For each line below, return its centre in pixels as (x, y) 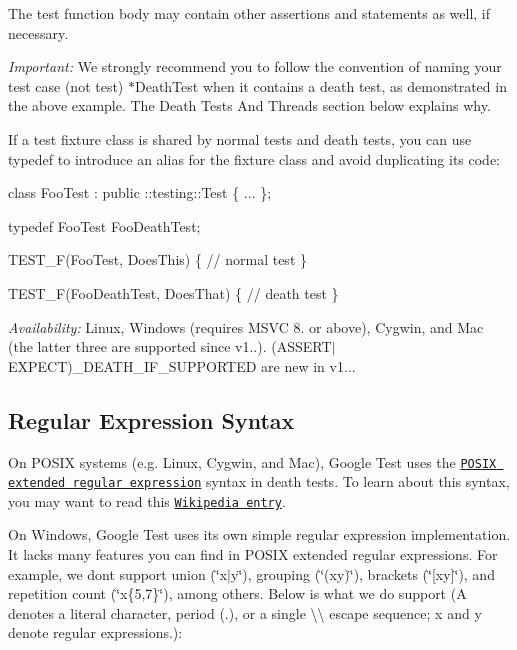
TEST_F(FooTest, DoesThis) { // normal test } (157, 259)
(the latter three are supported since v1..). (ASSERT (170, 346)
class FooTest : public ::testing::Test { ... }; (140, 192)
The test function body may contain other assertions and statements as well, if (249, 13)
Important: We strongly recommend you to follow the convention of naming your (255, 66)
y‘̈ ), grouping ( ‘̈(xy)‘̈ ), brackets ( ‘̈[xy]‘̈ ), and (363, 573)
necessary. (38, 32)
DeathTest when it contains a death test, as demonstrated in (320, 85)
